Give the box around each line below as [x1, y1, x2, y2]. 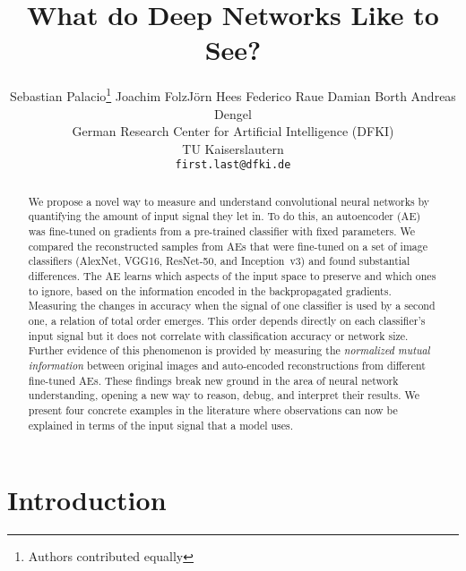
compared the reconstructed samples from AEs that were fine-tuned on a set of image [28, 238, 427, 253]
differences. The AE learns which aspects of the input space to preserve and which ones [28, 268, 436, 284]
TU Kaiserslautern [182, 139, 284, 158]
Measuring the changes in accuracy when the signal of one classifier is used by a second [28, 298, 436, 313]
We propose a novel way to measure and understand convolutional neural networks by [28, 193, 430, 209]
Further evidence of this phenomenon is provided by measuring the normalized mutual [28, 343, 430, 358]
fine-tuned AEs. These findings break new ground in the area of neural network [28, 372, 399, 388]
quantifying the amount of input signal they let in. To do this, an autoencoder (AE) [28, 209, 421, 224]
